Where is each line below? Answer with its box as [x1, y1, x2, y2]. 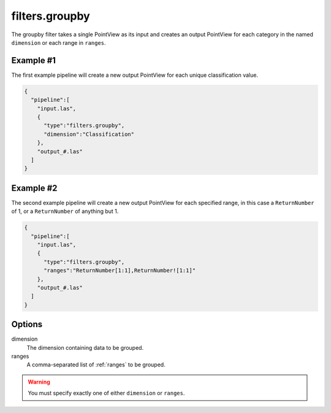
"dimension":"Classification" [44, 131, 135, 137]
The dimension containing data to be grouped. [26, 344, 144, 351]
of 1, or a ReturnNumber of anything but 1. [11, 207, 119, 215]
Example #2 [11, 183, 58, 193]
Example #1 [11, 55, 56, 66]
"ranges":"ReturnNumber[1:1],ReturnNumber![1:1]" [44, 267, 196, 274]
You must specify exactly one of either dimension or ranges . [28, 390, 185, 397]
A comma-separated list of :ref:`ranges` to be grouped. [26, 361, 165, 368]
